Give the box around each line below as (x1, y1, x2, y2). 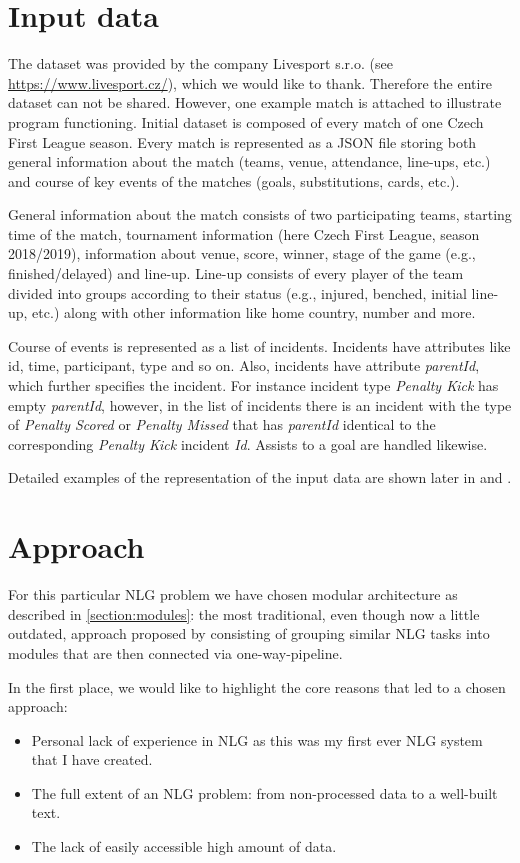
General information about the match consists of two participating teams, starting (8, 204, 512, 225)
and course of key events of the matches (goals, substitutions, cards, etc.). (8, 170, 460, 191)
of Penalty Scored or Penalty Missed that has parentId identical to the (8, 414, 436, 435)
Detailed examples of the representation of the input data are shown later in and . (8, 467, 512, 488)
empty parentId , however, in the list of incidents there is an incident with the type (8, 394, 512, 415)
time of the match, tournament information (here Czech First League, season (8, 223, 480, 244)
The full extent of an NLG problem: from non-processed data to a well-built (31, 782, 498, 803)
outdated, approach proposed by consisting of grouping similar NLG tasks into (8, 623, 490, 644)
